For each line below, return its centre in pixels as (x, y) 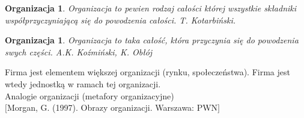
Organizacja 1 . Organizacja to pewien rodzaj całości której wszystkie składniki (151, 8)
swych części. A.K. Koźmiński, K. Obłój (79, 51)
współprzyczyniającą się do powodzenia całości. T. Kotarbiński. (120, 20)
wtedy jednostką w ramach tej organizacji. (83, 83)
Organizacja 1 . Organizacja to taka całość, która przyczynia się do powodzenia (152, 40)
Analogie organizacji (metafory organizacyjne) (90, 95)
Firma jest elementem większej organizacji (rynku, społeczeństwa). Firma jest (147, 72)
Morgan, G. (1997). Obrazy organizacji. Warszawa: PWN (112, 107)
